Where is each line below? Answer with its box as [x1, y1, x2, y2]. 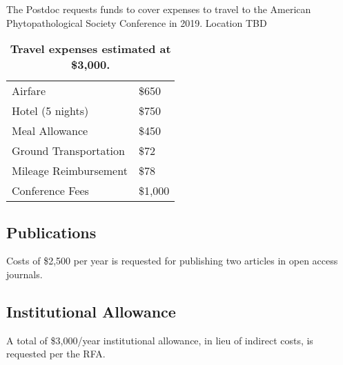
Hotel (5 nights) [12, 103, 89, 119]
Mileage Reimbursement [12, 163, 128, 179]
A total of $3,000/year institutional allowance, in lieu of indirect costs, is [6, 333, 313, 347]
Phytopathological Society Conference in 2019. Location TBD [6, 15, 267, 30]
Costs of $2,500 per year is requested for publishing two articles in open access [6, 253, 338, 268]
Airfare [12, 83, 46, 99]
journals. [6, 267, 43, 281]
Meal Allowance [12, 123, 88, 139]
